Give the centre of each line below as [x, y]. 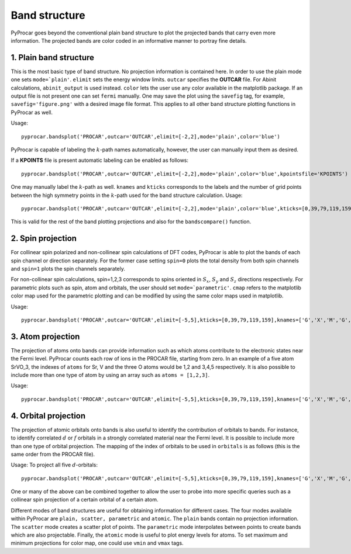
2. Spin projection [44, 239]
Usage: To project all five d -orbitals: [54, 465]
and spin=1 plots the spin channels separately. [68, 269]
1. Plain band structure [53, 58]
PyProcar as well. [32, 112]
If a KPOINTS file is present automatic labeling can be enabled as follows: [100, 160]
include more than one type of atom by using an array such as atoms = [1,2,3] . [110, 375]
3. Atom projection [45, 336]
